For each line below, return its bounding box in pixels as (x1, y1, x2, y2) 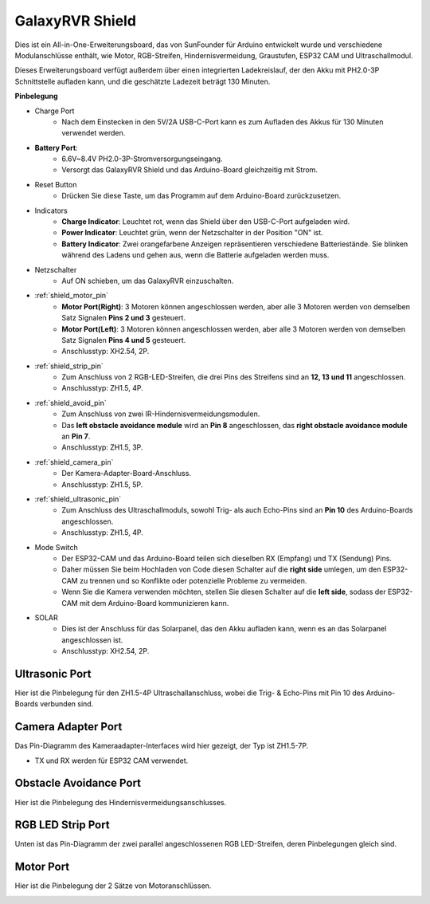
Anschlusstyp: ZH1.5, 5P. (61, 479, 143, 489)
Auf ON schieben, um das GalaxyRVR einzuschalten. (61, 276, 234, 285)
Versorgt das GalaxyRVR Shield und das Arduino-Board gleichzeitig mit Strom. (61, 165, 319, 175)
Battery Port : (34, 143, 79, 152)
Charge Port (34, 106, 75, 116)
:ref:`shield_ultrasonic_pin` (34, 494, 122, 504)
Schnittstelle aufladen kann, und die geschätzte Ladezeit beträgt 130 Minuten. (14, 77, 271, 86)
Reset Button (34, 179, 77, 189)
